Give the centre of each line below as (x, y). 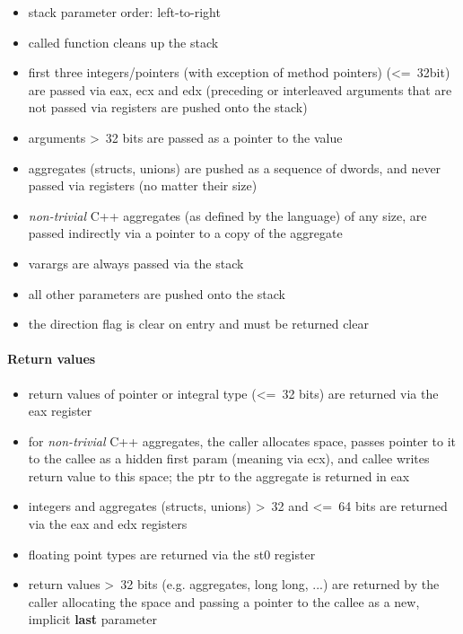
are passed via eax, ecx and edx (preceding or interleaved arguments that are (240, 89)
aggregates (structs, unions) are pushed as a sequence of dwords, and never (235, 167)
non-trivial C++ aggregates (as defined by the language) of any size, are (227, 215)
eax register (60, 411)
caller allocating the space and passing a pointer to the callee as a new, (224, 601)
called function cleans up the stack (123, 42)
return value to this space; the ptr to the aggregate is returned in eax (219, 475)
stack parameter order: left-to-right (124, 12)
